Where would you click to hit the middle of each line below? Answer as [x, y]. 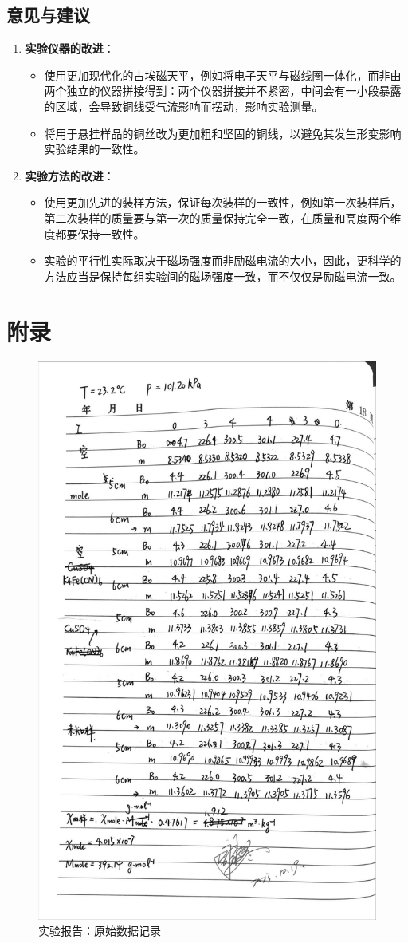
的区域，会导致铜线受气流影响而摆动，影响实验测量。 [184, 106]
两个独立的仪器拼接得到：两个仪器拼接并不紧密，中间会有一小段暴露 [223, 91]
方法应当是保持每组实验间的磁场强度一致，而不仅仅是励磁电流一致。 [223, 276]
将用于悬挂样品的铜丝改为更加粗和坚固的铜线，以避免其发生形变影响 [223, 133]
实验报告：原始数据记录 [100, 931]
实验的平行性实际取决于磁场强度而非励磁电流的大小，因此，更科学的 [223, 260]
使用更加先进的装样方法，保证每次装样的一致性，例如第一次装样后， [223, 202]
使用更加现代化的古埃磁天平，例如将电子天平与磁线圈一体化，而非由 [223, 75]
